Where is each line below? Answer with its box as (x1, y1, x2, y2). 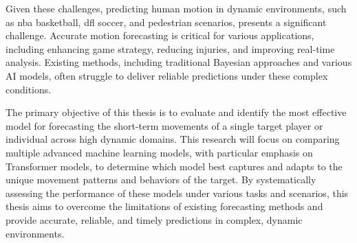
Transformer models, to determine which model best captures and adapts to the (6, 159, 343, 173)
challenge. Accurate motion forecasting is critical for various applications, (6, 28, 314, 43)
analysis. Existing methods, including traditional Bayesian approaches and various (6, 55, 352, 69)
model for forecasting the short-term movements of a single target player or (6, 118, 323, 132)
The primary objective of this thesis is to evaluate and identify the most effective (6, 105, 347, 119)
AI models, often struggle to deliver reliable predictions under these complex (6, 68, 328, 82)
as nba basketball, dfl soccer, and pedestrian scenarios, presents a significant (6, 14, 327, 29)
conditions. (6, 82, 52, 96)
